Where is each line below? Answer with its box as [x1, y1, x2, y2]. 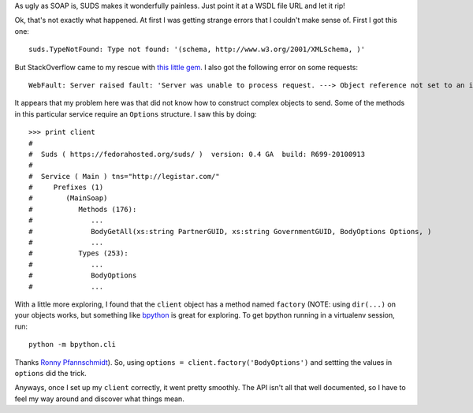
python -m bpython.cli [28, 340, 117, 349]
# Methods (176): [28, 205, 137, 214]
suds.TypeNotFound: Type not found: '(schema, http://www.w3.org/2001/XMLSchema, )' [28, 45, 366, 54]
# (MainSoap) [28, 194, 108, 203]
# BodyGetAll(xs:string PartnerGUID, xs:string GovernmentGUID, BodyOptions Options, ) [28, 227, 432, 236]
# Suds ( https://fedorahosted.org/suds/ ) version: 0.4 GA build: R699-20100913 [28, 150, 366, 158]
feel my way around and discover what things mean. [14, 394, 184, 404]
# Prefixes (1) [28, 183, 104, 192]
